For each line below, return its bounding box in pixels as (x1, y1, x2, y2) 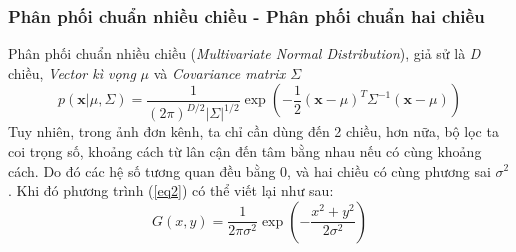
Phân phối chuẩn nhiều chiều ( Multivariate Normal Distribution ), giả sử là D (8, 43, 481, 64)
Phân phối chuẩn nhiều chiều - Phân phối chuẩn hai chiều (8, 3, 485, 28)
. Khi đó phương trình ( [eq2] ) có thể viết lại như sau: (8, 180, 334, 201)
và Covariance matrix (153, 62, 286, 83)
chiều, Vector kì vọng (8, 62, 136, 83)
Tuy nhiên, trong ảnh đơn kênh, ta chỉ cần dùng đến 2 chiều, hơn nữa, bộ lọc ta (8, 121, 499, 142)
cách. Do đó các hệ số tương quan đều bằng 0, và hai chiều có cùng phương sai (8, 160, 491, 181)
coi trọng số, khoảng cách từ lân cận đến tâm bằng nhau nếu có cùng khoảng (8, 140, 482, 161)
